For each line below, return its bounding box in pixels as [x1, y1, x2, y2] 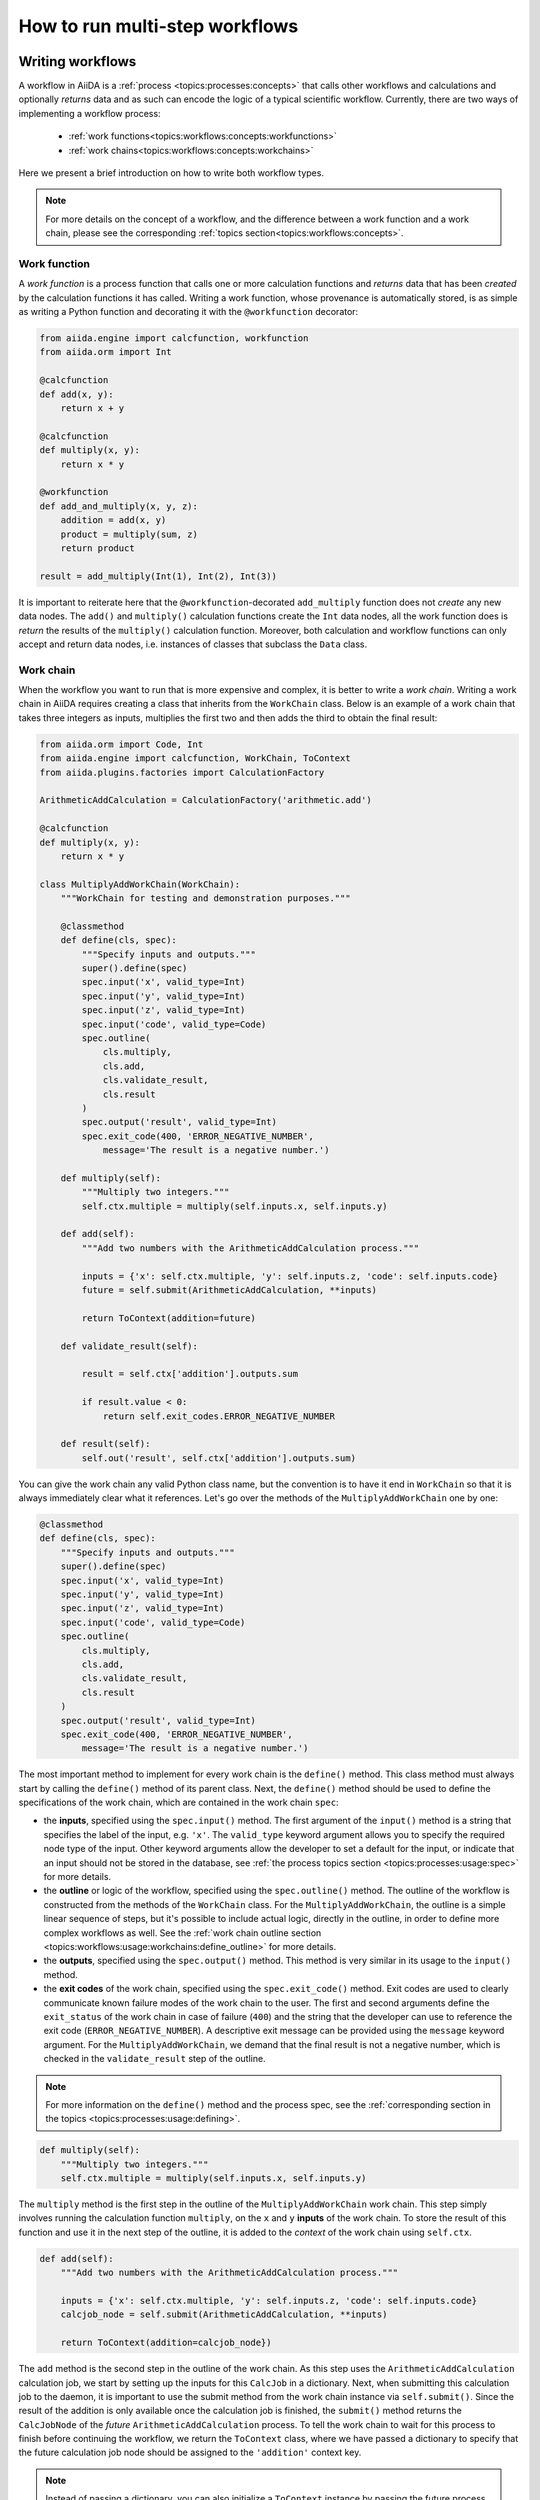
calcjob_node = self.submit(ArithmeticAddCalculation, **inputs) [60, 2309, 388, 2320]
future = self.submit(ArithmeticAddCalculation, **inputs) [81, 1285, 378, 1296]
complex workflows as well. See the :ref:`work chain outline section [43, 1926, 322, 1939]
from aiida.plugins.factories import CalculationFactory [39, 766, 325, 778]
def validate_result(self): [60, 1340, 199, 1352]
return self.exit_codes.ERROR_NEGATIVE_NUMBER [102, 1410, 335, 1422]
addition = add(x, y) [60, 515, 167, 526]
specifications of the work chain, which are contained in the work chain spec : [18, 1796, 339, 1809]
